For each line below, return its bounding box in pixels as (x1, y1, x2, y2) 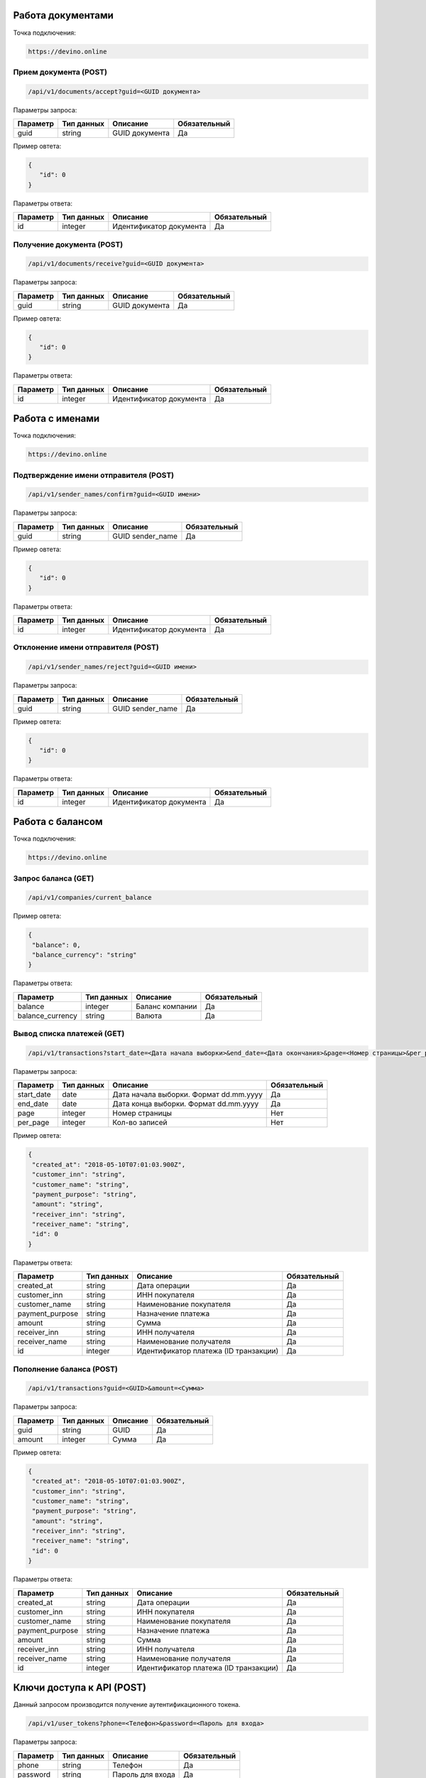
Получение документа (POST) (13, 239, 124, 249)
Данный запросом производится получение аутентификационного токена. (13, 1700, 241, 1709)
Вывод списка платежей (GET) (13, 1028, 125, 1038)
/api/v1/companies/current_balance (28, 893, 152, 902)
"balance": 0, (32, 941, 81, 949)
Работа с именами (13, 412, 100, 425)
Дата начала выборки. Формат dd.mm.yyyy (112, 1090, 263, 1100)
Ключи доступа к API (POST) (13, 1682, 147, 1694)
